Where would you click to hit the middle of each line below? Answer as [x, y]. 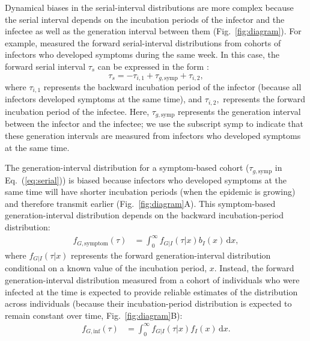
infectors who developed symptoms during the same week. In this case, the [142, 54]
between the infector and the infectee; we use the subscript [113, 124]
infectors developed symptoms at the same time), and [104, 99]
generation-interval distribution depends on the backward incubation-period [144, 215]
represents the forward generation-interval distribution [171, 255]
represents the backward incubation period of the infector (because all [172, 87]
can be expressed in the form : [153, 66]
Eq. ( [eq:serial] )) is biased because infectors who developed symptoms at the [146, 180]
